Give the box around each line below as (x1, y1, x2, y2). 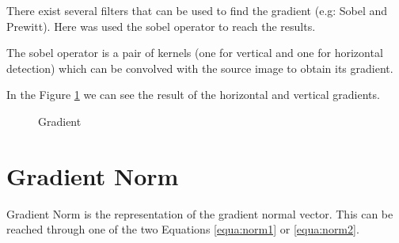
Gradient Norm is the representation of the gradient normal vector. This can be (6, 205, 393, 222)
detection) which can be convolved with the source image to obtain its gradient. (6, 59, 393, 76)
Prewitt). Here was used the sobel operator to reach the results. (6, 17, 316, 34)
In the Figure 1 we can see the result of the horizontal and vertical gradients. (6, 86, 380, 103)
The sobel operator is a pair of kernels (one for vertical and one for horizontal (6, 44, 383, 61)
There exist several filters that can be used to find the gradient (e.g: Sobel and (6, 2, 388, 18)
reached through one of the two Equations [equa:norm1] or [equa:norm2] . (6, 221, 359, 237)
